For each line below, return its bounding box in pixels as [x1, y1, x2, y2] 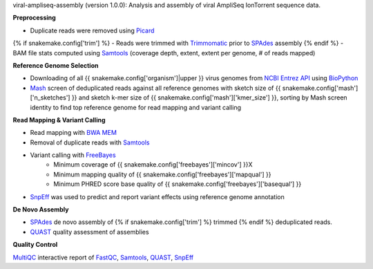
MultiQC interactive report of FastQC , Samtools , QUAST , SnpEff [12, 253, 193, 261]
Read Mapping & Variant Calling [12, 115, 106, 124]
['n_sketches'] [30, 93, 70, 102]
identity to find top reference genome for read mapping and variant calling [30, 103, 242, 111]
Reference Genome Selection [12, 61, 99, 69]
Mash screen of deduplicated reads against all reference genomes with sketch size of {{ [30, 84, 281, 92]
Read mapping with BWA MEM [30, 129, 117, 137]
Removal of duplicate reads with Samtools [30, 138, 150, 147]
